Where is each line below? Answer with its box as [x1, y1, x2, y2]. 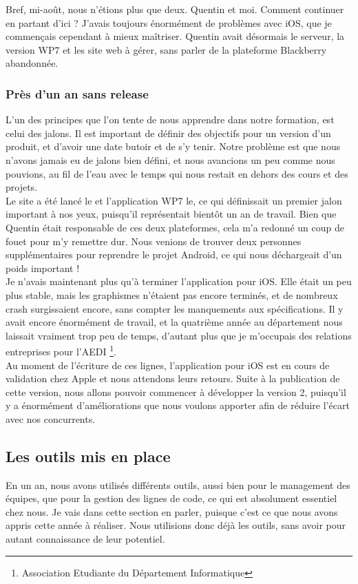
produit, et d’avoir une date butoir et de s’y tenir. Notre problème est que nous [6, 139, 341, 154]
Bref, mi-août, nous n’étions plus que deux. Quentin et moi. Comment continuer [6, 2, 344, 16]
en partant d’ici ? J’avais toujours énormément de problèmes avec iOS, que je [6, 15, 332, 30]
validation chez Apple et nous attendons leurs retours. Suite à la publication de [6, 371, 340, 386]
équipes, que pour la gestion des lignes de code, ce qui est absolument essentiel [6, 491, 337, 505]
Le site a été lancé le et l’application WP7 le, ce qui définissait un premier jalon [6, 193, 342, 207]
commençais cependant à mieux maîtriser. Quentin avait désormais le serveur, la [6, 29, 345, 43]
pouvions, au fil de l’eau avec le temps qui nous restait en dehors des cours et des [6, 166, 348, 180]
